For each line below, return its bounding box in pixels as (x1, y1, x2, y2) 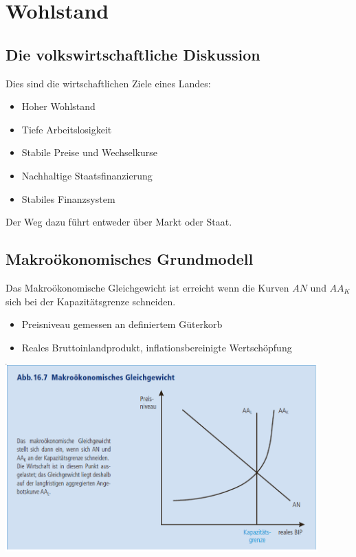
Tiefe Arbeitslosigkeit (21, 122, 112, 136)
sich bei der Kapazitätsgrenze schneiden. (5, 294, 176, 308)
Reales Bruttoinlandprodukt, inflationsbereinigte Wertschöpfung (21, 340, 292, 354)
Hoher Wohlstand (21, 99, 96, 113)
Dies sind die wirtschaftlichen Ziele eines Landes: (5, 76, 211, 90)
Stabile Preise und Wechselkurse (21, 145, 158, 160)
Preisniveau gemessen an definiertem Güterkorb (21, 317, 223, 331)
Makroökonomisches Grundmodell (5, 248, 254, 270)
